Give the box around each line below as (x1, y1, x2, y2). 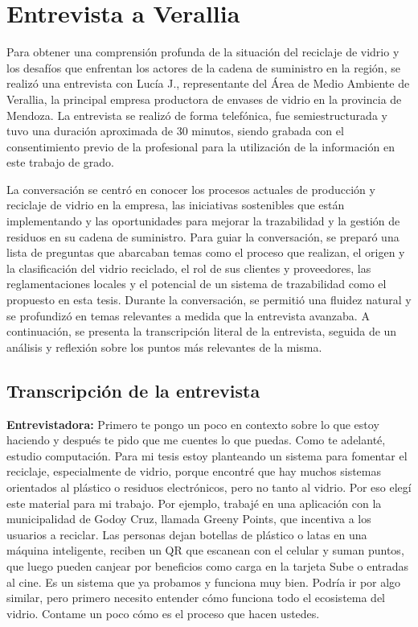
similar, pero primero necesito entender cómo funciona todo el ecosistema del (6, 589, 386, 606)
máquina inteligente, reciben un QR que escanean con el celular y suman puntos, (6, 542, 404, 559)
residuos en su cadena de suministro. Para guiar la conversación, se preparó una (6, 228, 400, 245)
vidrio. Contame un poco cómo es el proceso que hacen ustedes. (6, 604, 320, 621)
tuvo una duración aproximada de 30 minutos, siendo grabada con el (6, 122, 344, 139)
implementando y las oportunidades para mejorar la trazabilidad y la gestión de (6, 212, 400, 229)
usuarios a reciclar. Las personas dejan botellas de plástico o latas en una (6, 526, 367, 542)
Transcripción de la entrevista (6, 377, 260, 402)
